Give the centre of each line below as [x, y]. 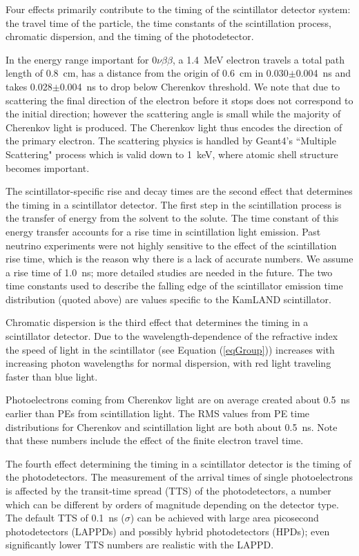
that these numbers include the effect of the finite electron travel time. [155, 440]
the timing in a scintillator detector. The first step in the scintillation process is [174, 204]
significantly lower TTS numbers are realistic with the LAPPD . [140, 545]
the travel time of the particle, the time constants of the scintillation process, [168, 22]
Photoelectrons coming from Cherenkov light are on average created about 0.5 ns [178, 400]
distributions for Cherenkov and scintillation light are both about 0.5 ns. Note [172, 426]
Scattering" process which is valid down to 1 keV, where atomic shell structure [172, 154]
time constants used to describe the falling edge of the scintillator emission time [174, 286]
